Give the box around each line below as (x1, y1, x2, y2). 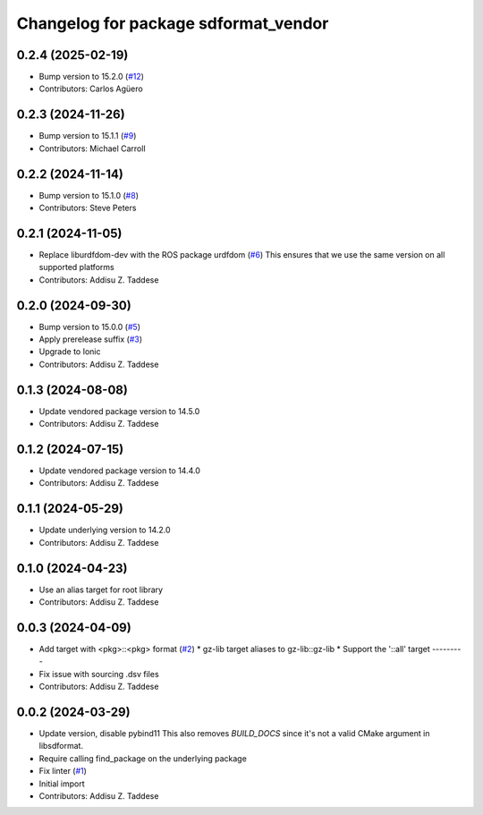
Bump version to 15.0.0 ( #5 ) (38, 321, 141, 332)
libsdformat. (38, 741, 84, 751)
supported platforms (38, 262, 115, 273)
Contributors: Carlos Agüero (38, 83, 143, 94)
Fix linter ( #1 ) (38, 766, 87, 777)
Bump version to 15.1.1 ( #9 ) (38, 131, 137, 141)
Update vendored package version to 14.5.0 (38, 405, 200, 416)
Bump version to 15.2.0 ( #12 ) (38, 72, 145, 82)
